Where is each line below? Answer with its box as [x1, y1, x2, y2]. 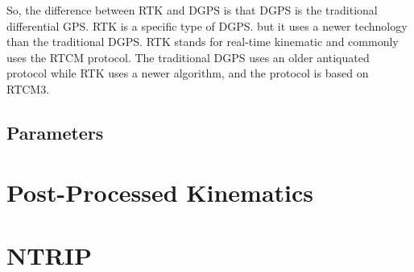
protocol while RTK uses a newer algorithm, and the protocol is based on [6, 65, 369, 82]
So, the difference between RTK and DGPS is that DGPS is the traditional [6, 2, 378, 18]
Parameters [6, 119, 104, 144]
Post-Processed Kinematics [6, 175, 314, 208]
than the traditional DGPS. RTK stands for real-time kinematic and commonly [6, 33, 399, 50]
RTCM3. [6, 80, 50, 97]
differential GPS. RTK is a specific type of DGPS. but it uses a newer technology [6, 17, 408, 34]
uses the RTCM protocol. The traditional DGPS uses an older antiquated [6, 48, 370, 65]
